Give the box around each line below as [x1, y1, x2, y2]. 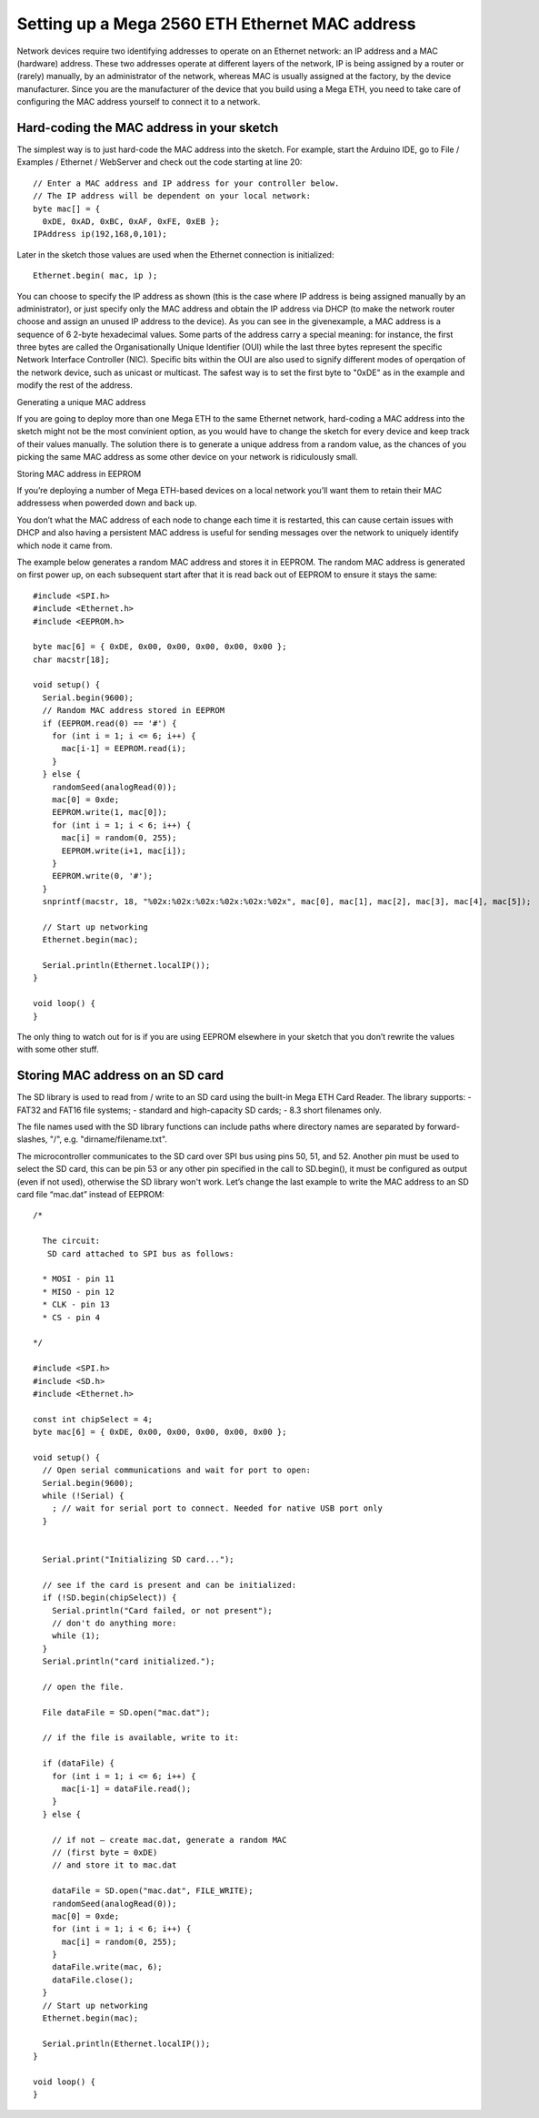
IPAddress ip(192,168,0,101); [33, 229, 168, 239]
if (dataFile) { [42, 1758, 115, 1768]
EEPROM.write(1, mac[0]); [51, 807, 168, 818]
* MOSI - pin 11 [42, 1274, 115, 1284]
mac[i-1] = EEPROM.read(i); [61, 743, 186, 754]
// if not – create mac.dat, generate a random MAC [51, 1835, 287, 1845]
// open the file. [42, 1681, 125, 1692]
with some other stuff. [16, 1044, 99, 1055]
